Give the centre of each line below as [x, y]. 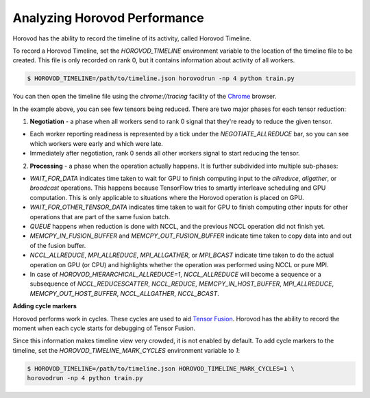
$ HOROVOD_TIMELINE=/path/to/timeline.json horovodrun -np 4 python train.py [161, 78]
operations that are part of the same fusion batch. [100, 216]
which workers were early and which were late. [97, 143]
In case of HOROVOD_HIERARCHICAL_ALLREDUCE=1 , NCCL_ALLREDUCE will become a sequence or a [175, 274]
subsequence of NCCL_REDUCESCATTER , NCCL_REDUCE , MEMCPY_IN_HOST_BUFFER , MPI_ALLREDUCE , [182, 284]
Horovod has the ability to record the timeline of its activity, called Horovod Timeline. [132, 38]
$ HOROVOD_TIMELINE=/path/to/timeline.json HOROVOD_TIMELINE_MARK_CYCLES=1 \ [161, 369]
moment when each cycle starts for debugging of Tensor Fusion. [104, 328]
